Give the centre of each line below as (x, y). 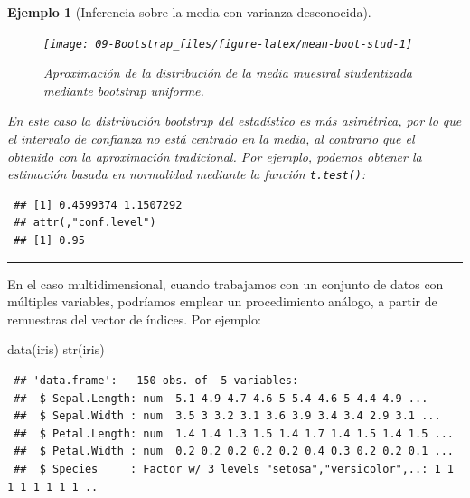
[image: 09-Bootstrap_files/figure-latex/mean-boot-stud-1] (228, 44)
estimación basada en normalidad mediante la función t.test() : (187, 174)
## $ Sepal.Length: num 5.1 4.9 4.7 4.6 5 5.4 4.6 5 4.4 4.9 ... (221, 398)
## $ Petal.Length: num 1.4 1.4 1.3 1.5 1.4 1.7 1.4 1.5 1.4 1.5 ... (234, 433)
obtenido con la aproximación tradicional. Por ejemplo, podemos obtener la (215, 156)
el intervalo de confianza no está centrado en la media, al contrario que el (211, 139)
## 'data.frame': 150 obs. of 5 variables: (156, 381)
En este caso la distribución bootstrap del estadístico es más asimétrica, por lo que (235, 121)
